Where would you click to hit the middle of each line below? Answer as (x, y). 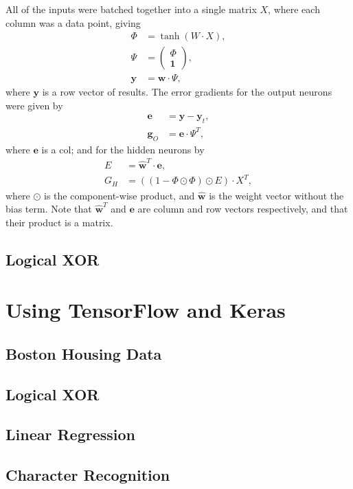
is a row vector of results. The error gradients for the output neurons (187, 92)
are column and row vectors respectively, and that (243, 209)
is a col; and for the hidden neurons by (123, 149)
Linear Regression (70, 434)
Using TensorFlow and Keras (146, 310)
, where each (294, 9)
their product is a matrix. (59, 222)
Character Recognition (88, 475)
